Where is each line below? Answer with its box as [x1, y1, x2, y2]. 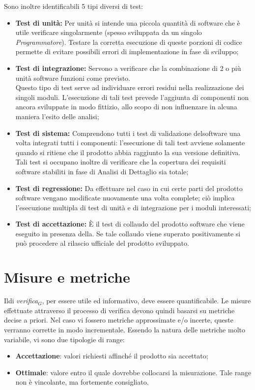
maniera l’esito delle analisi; [15, 111, 99, 121]
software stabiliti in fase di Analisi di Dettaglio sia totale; [15, 166, 189, 176]
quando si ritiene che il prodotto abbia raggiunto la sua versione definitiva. [15, 147, 241, 157]
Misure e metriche [4, 267, 130, 287]
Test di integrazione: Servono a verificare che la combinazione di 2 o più [15, 63, 241, 73]
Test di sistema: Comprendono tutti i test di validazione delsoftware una [15, 128, 241, 138]
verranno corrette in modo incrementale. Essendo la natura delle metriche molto [4, 324, 245, 334]
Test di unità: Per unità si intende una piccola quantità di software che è [15, 17, 240, 28]
